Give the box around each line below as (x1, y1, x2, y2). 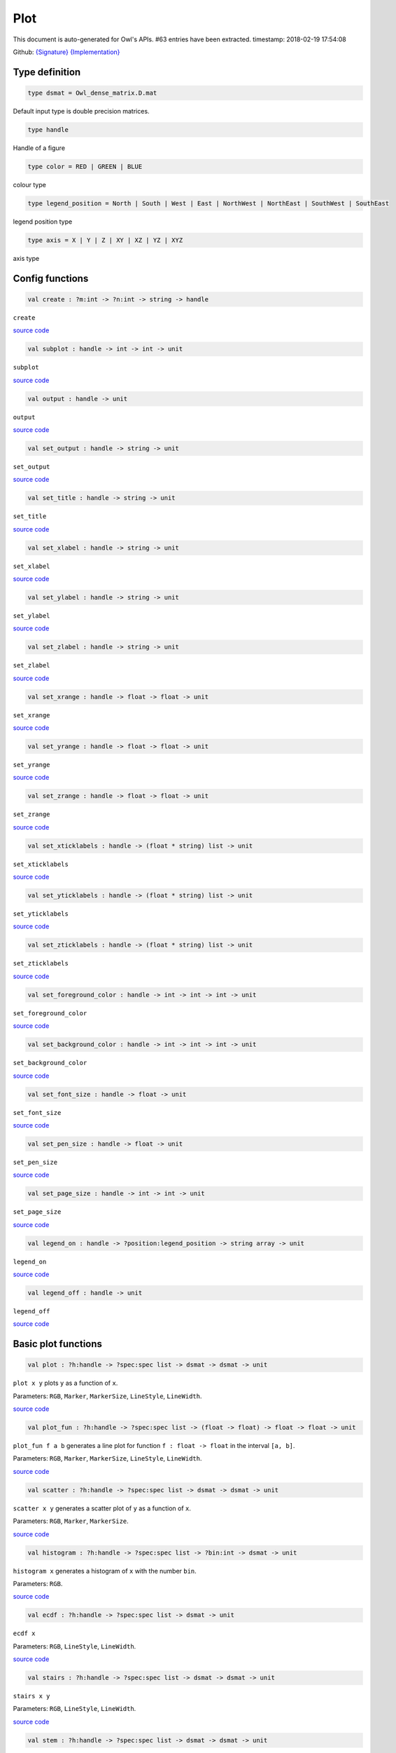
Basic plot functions (13, 1338, 103, 1350)
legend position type (13, 217, 73, 226)
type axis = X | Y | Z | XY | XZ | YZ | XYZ (27, 236, 183, 244)
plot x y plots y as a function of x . (13, 1379, 118, 1388)
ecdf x (13, 1630, 36, 1637)
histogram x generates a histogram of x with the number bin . (13, 1566, 197, 1575)
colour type (13, 180, 47, 189)
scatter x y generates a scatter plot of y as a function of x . (13, 1504, 192, 1512)
